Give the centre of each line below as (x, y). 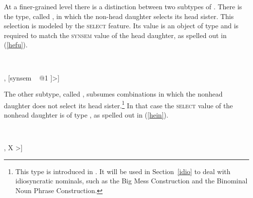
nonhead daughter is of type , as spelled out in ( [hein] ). (86, 115)
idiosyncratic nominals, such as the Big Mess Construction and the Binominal (131, 181)
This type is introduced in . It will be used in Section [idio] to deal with (123, 171)
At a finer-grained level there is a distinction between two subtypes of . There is (123, 6)
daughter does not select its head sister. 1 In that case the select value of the (118, 104)
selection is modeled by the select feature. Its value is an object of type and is (121, 26)
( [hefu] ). (16, 45)
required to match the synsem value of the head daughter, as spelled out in (115, 35)
